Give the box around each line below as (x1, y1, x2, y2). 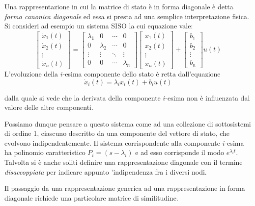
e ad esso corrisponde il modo (135, 147, 225, 157)
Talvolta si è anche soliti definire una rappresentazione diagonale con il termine (4, 157, 243, 167)
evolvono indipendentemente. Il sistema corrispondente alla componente (4, 137, 220, 148)
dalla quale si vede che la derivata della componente (4, 92, 161, 103)
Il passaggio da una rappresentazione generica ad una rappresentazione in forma (4, 183, 245, 193)
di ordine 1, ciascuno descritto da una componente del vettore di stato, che (4, 128, 230, 138)
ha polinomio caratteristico (4, 147, 85, 157)
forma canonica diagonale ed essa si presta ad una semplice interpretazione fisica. (4, 11, 249, 21)
